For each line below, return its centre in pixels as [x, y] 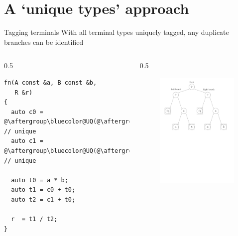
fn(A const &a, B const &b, [51, 82]
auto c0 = [27, 112]
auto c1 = [27, 141]
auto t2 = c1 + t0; [43, 200]
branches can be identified [44, 42]
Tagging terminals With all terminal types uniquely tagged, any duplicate [117, 32]
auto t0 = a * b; [40, 180]
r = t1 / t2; [34, 219]
